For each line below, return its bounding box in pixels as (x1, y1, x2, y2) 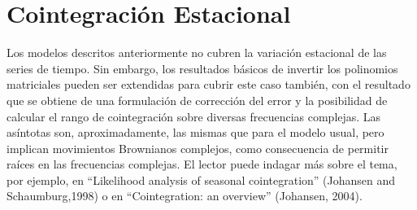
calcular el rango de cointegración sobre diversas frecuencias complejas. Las (7, 107, 381, 125)
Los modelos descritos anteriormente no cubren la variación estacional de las (7, 44, 387, 61)
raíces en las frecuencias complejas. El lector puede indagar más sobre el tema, (7, 155, 397, 173)
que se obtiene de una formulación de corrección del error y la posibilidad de (7, 91, 388, 108)
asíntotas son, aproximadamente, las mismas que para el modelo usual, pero (7, 124, 384, 141)
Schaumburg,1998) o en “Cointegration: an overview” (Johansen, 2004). (7, 187, 363, 204)
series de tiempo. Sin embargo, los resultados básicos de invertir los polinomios (7, 59, 398, 77)
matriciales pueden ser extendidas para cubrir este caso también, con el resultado (7, 76, 410, 93)
